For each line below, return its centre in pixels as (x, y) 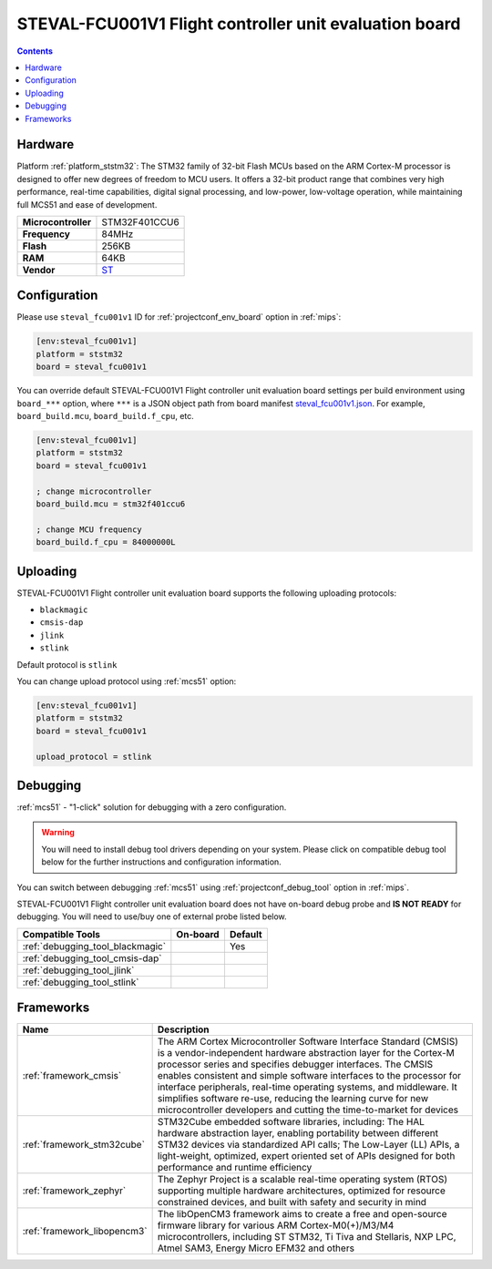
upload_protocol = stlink (94, 757)
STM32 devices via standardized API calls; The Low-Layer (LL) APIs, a (308, 1145)
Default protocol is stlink (67, 664)
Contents (35, 51)
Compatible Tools (61, 934)
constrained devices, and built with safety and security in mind (292, 1202)
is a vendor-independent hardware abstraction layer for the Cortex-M (306, 1053)
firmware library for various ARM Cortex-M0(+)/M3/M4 (276, 1225)
